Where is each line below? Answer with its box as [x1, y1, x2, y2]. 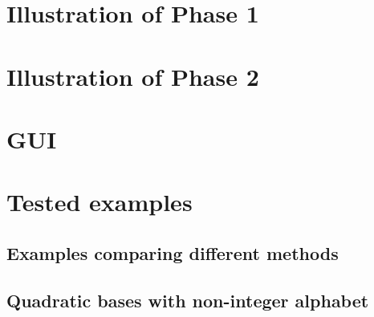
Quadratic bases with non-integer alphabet [6, 287, 369, 312]
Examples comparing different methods [6, 240, 339, 265]
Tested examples [6, 185, 193, 218]
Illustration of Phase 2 [6, 59, 259, 92]
